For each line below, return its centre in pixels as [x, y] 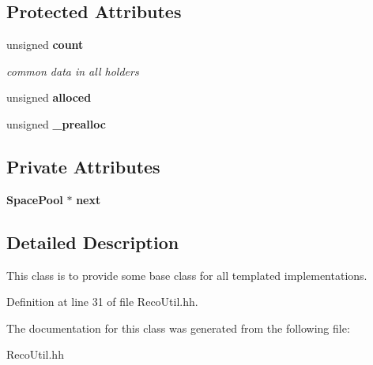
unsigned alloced [49, 97]
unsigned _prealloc [56, 123]
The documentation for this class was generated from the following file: [178, 328]
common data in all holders [73, 71]
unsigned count [45, 45]
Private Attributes [83, 166]
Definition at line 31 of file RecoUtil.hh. [102, 302]
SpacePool [35, 199]
